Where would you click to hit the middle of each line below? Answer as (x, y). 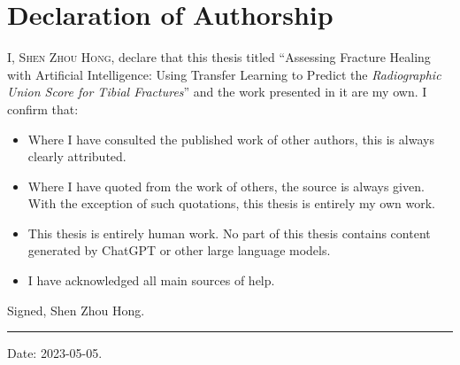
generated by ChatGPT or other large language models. (179, 250)
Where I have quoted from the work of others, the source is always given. (226, 186)
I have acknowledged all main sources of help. (151, 280)
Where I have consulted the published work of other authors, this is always (231, 139)
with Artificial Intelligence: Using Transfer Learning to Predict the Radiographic (224, 74)
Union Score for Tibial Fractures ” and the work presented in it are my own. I (217, 92)
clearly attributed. (77, 156)
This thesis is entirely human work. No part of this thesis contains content (229, 233)
